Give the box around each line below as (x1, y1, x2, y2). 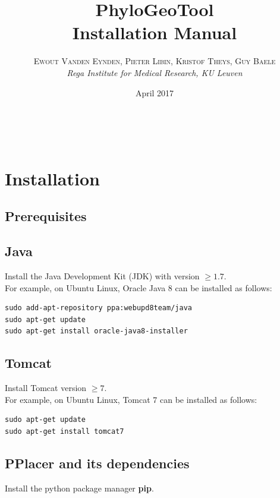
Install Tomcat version (5, 382, 87, 394)
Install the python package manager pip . (5, 481, 154, 494)
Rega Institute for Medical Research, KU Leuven (67, 66, 243, 78)
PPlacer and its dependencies (5, 453, 190, 472)
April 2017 (135, 86, 174, 99)
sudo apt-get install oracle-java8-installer (5, 327, 188, 336)
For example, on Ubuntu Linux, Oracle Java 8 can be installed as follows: (5, 281, 272, 294)
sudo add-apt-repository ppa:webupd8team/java (5, 304, 192, 313)
